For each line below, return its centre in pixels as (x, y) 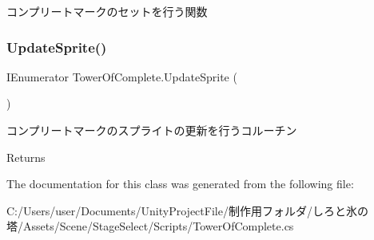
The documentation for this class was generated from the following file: (180, 184)
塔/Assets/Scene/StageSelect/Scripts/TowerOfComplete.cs (150, 226)
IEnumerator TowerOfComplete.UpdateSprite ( (122, 76)
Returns (26, 157)
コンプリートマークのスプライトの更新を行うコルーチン (152, 130)
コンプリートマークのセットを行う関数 (107, 11)
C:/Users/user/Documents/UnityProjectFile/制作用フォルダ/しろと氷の (187, 210)
